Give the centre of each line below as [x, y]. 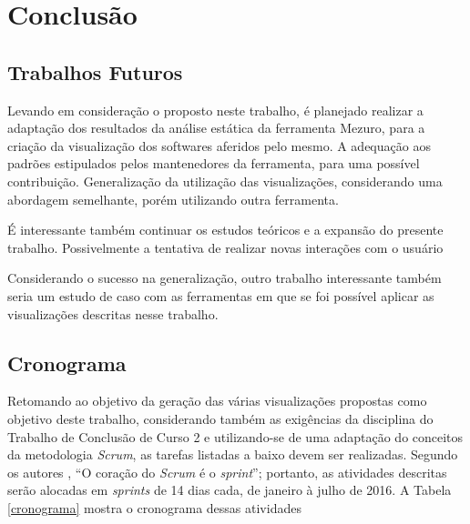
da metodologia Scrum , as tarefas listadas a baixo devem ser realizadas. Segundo [233, 454]
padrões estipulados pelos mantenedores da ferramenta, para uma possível [214, 163]
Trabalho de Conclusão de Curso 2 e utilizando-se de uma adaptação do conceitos [235, 436]
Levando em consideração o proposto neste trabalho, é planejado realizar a [215, 110]
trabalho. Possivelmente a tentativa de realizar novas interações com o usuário [225, 247]
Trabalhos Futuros [95, 71]
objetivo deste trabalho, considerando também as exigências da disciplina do [220, 418]
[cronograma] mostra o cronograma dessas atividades [154, 507]
